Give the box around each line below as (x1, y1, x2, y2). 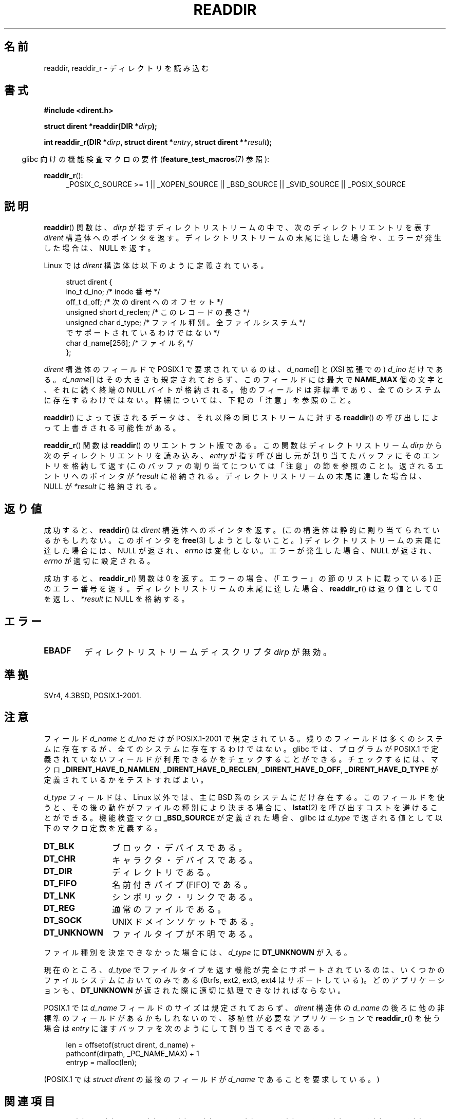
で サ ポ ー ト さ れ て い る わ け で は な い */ (66, 328, 220, 338)
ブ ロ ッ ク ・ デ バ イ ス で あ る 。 (112, 842, 247, 853)
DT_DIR (43, 865, 72, 876)
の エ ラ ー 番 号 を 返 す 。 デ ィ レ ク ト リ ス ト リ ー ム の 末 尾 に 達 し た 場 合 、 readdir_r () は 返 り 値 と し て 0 (44, 584, 438, 593)
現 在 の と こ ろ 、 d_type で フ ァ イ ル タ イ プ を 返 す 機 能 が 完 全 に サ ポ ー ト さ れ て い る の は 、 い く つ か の (44, 965, 445, 974)
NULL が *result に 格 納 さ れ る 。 (44, 482, 161, 491)
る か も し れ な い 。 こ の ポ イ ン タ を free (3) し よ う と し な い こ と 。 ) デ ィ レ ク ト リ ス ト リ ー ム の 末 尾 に (44, 536, 441, 545)
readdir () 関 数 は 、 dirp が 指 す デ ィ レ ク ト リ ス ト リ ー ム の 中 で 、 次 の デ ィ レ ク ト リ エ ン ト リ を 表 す (44, 223, 431, 232)
